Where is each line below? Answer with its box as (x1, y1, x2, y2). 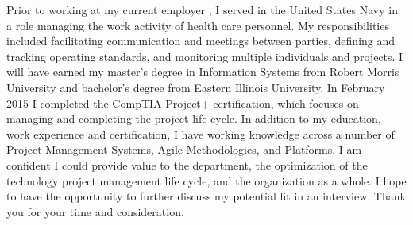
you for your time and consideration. (6, 203, 184, 219)
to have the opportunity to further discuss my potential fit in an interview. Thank (6, 188, 406, 204)
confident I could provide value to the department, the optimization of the (6, 156, 368, 173)
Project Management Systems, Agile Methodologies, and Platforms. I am (6, 141, 362, 158)
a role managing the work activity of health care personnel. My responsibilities (6, 17, 389, 33)
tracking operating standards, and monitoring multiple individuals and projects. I (6, 48, 403, 64)
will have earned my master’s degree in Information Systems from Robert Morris (6, 63, 399, 80)
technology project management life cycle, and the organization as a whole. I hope (6, 172, 407, 189)
